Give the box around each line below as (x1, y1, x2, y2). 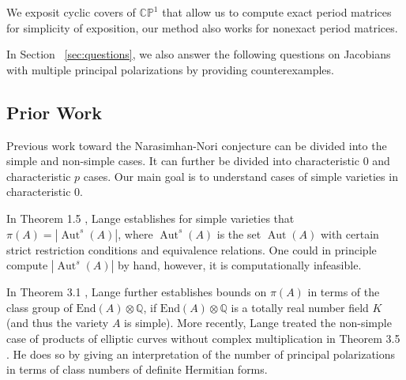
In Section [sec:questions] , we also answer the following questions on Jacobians (6, 46, 391, 62)
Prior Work (6, 100, 102, 124)
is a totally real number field (231, 299, 369, 315)
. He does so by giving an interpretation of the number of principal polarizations (6, 345, 396, 362)
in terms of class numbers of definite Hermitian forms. (6, 361, 268, 378)
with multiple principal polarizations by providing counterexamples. (6, 61, 334, 77)
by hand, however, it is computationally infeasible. (118, 257, 362, 273)
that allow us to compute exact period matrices (162, 4, 392, 20)
